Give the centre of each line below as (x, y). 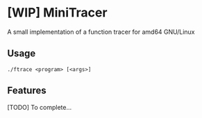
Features (27, 91)
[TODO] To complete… (40, 107)
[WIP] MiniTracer (57, 13)
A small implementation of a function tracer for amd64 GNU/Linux (101, 32)
